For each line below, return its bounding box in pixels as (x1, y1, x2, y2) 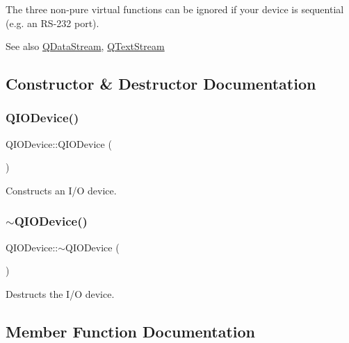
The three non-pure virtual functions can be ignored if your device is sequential (6, 2, 344, 16)
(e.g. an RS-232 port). (6, 15, 99, 30)
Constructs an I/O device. (6, 183, 117, 197)
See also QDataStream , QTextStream (6, 39, 165, 53)
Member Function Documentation (6, 320, 256, 342)
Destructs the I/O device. (6, 286, 115, 301)
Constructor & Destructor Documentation (6, 73, 316, 94)
